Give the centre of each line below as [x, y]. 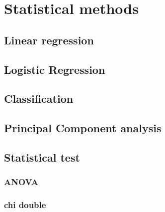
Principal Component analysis [83, 128]
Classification [39, 99]
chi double [25, 205]
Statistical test [42, 157]
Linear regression [49, 40]
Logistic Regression [55, 69]
